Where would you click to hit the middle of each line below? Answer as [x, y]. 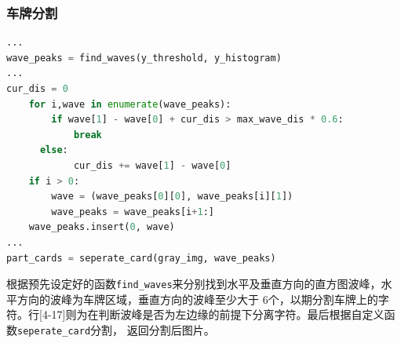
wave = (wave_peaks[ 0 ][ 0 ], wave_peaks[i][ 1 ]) [172, 197]
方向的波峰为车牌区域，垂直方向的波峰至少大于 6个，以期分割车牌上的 [197, 299]
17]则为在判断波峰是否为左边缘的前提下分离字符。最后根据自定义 [218, 314]
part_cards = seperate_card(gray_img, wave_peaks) [141, 258]
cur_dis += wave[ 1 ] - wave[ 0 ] [152, 165]
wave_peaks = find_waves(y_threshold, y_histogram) [144, 58]
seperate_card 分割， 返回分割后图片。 [116, 329]
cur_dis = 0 [37, 89]
